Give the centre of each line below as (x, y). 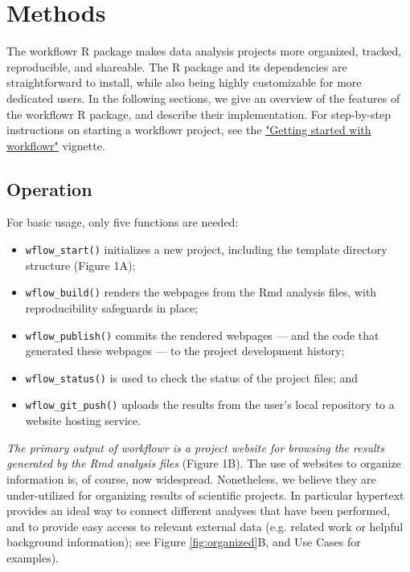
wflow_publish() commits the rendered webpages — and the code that (202, 335)
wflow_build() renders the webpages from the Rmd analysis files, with (201, 292)
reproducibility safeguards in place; (111, 307)
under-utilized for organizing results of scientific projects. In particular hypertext (205, 494)
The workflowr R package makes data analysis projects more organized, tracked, (204, 51)
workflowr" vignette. (56, 145)
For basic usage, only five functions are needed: (123, 222)
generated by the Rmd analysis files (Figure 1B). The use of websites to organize (204, 463)
